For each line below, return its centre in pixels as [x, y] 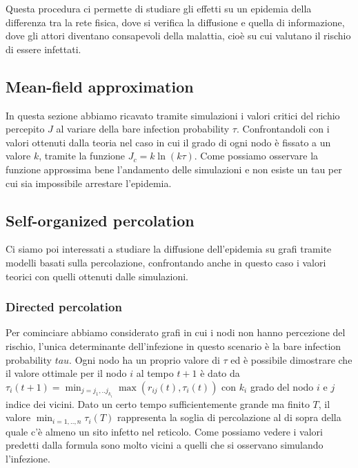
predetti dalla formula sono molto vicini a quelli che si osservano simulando [165, 445]
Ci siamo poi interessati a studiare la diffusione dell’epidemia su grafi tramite [169, 249]
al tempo [155, 373]
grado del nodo [282, 386]
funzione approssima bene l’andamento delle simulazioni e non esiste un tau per [174, 169]
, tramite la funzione [82, 156]
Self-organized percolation [100, 220]
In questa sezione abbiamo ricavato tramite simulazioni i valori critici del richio [173, 115]
